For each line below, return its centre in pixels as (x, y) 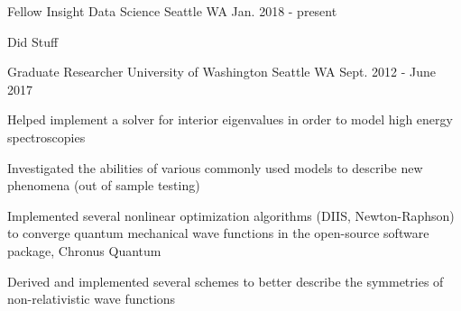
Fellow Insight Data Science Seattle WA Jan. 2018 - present (172, 11)
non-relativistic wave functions (92, 299)
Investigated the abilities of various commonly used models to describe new (215, 167)
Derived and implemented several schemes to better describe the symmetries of (226, 281)
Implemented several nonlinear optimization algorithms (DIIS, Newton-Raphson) (231, 215)
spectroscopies (46, 137)
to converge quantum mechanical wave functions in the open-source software (218, 233)
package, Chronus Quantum (84, 250)
